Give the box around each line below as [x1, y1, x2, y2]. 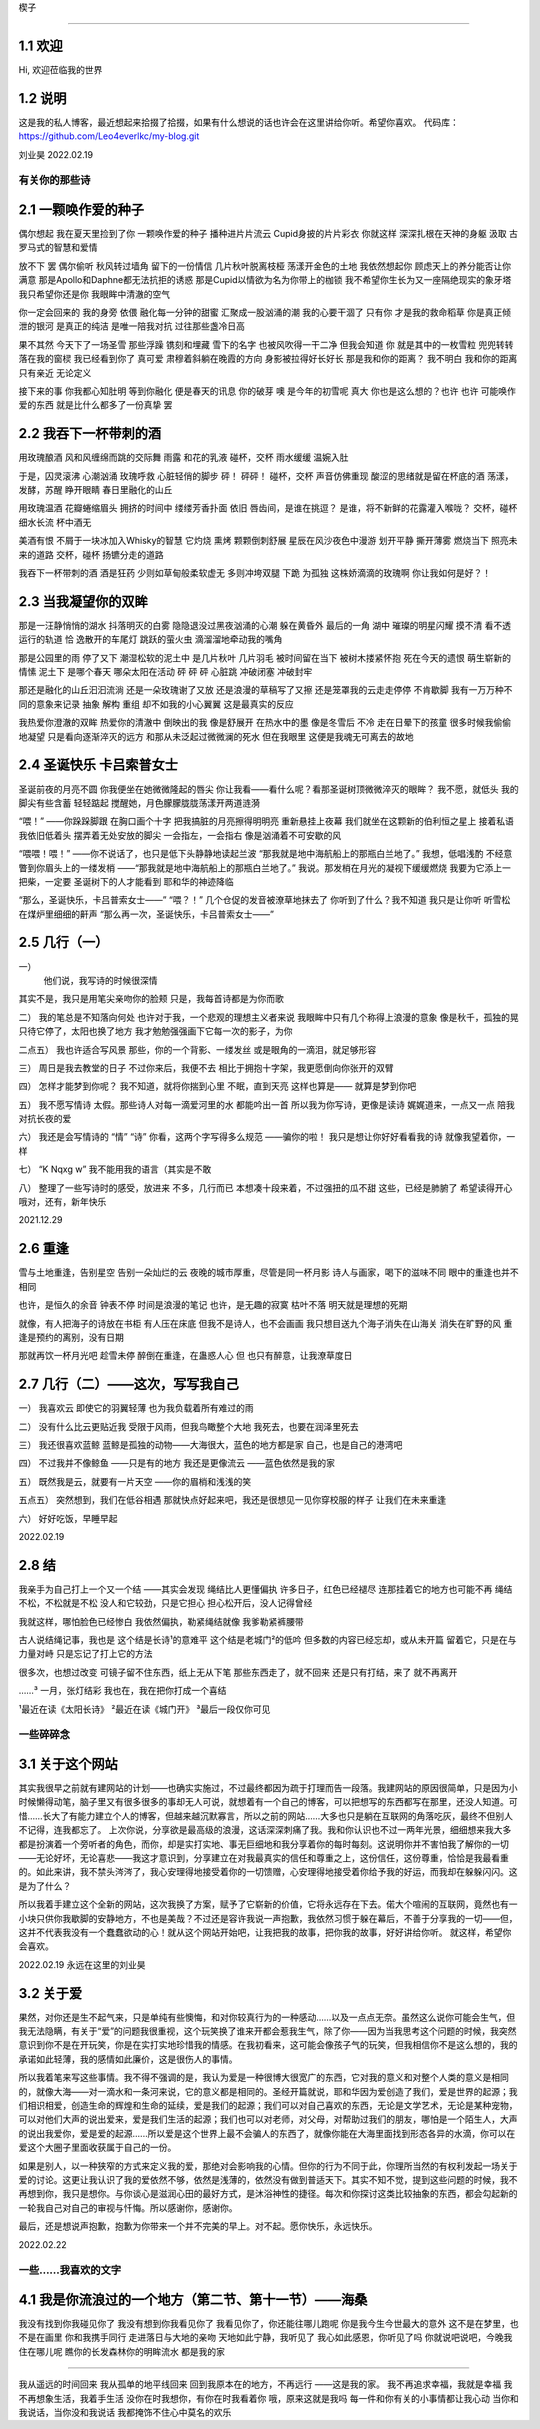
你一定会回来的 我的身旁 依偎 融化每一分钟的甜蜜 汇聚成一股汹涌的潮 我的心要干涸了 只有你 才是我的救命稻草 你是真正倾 [18, 306, 512, 319]
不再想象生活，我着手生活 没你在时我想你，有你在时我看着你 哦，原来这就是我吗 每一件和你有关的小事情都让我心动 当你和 [18, 2392, 519, 2404]
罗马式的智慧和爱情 [18, 241, 98, 254]
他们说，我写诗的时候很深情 [43, 974, 158, 986]
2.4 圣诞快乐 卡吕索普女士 [18, 756, 179, 774]
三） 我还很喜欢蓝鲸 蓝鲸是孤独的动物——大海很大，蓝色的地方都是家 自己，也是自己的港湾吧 [18, 1438, 403, 1450]
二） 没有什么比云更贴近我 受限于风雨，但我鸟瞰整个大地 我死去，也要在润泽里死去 [18, 1420, 359, 1432]
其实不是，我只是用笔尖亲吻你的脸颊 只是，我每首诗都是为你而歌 [18, 993, 284, 1005]
